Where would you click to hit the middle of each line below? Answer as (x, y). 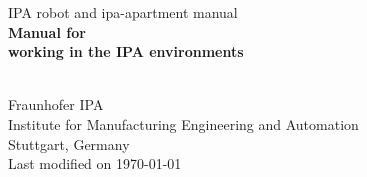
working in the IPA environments (126, 51)
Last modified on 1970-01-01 (95, 163)
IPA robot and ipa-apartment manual (123, 12)
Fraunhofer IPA (56, 104)
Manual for (47, 31)
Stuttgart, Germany (69, 143)
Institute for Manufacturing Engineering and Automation (183, 123)
